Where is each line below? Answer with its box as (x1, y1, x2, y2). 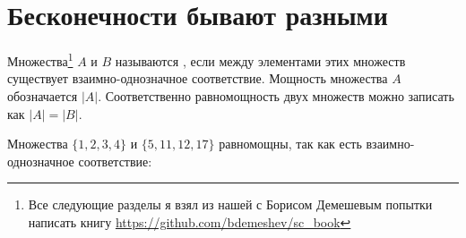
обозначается (7, 86, 78, 105)
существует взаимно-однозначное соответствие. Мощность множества (7, 69, 388, 88)
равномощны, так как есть (219, 134, 362, 153)
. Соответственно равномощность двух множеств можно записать (98, 86, 454, 105)
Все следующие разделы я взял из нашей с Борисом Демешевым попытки (28, 195, 433, 214)
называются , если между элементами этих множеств (115, 51, 406, 70)
